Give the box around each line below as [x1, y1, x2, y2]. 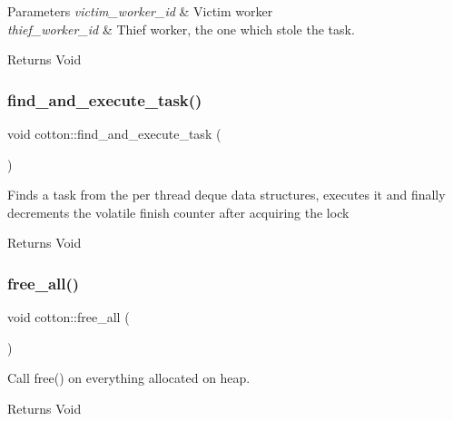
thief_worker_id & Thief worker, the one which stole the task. [7, 19, 355, 38]
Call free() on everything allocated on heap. [7, 368, 251, 387]
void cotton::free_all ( [7, 308, 130, 327]
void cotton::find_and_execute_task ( [7, 124, 222, 142]
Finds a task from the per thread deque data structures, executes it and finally [7, 185, 446, 204]
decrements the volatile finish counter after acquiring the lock [7, 202, 350, 221]
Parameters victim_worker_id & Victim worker [7, 2, 273, 20]
